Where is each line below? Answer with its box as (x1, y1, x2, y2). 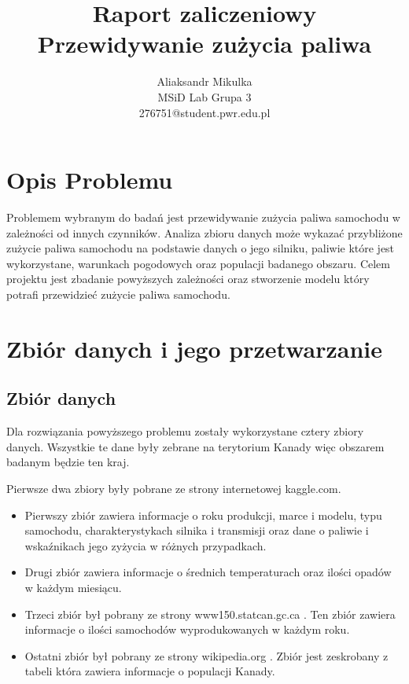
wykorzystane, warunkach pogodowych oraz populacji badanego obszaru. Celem (6, 255, 390, 271)
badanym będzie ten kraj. (6, 454, 130, 470)
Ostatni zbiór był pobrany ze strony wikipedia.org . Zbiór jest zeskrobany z (24, 647, 389, 664)
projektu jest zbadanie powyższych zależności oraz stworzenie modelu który (6, 270, 370, 287)
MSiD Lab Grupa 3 (157, 88, 252, 105)
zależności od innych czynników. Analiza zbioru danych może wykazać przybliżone (6, 224, 403, 241)
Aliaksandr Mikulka (157, 73, 252, 90)
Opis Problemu (6, 164, 173, 196)
